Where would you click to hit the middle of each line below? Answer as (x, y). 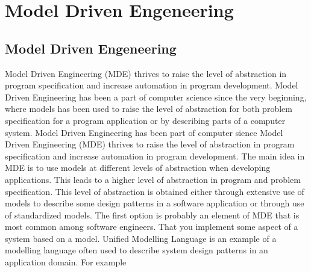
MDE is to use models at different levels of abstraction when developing (138, 168)
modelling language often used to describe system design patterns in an (137, 250)
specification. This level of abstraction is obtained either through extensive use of (155, 191)
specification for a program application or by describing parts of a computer (145, 120)
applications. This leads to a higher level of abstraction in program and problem (153, 179)
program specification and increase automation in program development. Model (152, 85)
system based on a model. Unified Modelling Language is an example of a (141, 238)
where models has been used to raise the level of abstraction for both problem (149, 109)
